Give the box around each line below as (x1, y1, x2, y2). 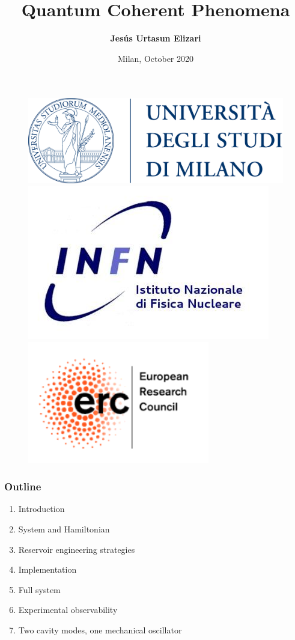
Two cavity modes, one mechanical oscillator (18, 623, 182, 636)
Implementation (18, 563, 77, 576)
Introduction (18, 502, 65, 515)
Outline (4, 479, 41, 494)
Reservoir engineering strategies (18, 543, 135, 555)
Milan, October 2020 (117, 52, 194, 64)
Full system (18, 583, 61, 596)
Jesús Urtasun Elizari (110, 32, 201, 44)
